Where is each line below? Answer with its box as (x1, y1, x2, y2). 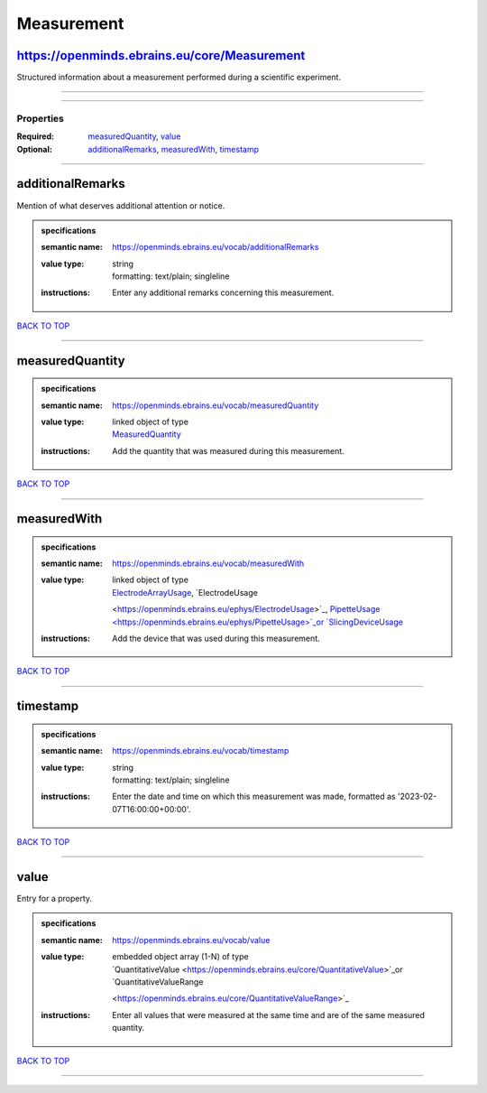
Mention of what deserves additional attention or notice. (16, 199, 225, 211)
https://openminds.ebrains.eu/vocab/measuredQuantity (112, 400, 319, 411)
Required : (16, 131, 54, 142)
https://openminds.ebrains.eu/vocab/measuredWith (112, 558, 305, 569)
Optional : (16, 144, 53, 154)
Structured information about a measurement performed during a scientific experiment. (16, 72, 342, 83)
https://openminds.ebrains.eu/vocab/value (112, 934, 271, 945)
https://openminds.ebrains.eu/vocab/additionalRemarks (112, 242, 319, 253)
